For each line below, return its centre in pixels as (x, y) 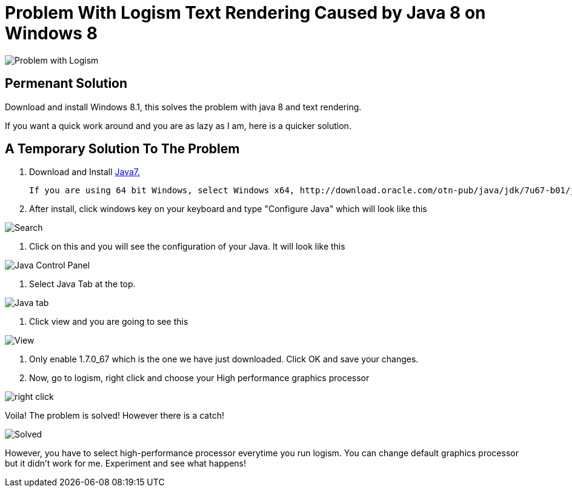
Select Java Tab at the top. (82, 284)
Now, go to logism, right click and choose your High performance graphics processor (199, 378)
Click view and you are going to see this (109, 322)
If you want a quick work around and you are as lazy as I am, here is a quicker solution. (178, 125)
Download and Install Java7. (85, 172)
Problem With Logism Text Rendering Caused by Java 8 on (245, 13)
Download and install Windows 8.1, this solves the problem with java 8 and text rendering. (183, 107)
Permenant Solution (66, 84)
